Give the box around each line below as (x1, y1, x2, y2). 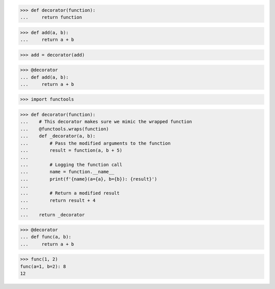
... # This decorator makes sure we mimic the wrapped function (20, 119, 193, 125)
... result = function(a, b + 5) (20, 148, 122, 153)
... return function (20, 14, 82, 20)
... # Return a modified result (20, 190, 120, 196)
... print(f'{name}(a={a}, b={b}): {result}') (20, 176, 157, 182)
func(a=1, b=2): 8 (20, 263, 66, 269)
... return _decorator (20, 212, 85, 218)
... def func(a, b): (20, 234, 71, 240)
